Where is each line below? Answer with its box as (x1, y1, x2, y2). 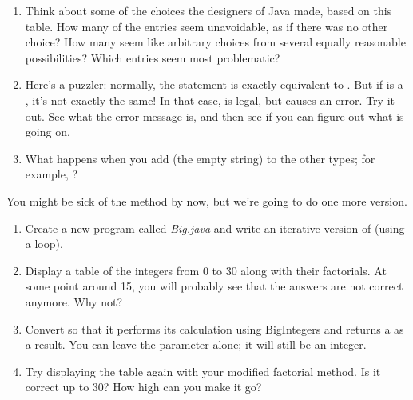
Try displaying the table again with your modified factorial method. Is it (25, 362, 381, 379)
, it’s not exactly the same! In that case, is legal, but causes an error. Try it (25, 91, 395, 108)
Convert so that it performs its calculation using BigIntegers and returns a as (25, 320, 404, 337)
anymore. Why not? (25, 293, 123, 310)
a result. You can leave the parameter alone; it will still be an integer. (25, 336, 367, 353)
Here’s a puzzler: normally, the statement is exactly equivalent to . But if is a (25, 76, 403, 93)
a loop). (25, 235, 63, 252)
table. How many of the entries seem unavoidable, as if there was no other (25, 18, 388, 34)
